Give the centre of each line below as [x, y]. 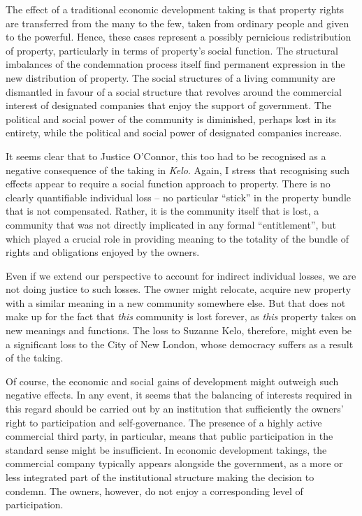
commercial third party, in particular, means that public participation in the [169, 436]
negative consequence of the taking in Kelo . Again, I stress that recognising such [178, 170]
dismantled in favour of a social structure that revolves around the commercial [174, 91]
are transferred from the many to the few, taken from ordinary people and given [178, 23]
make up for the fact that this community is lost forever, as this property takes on [181, 316]
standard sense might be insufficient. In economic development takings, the [166, 449]
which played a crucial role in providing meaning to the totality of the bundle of [177, 238]
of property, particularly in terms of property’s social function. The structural [172, 50]
